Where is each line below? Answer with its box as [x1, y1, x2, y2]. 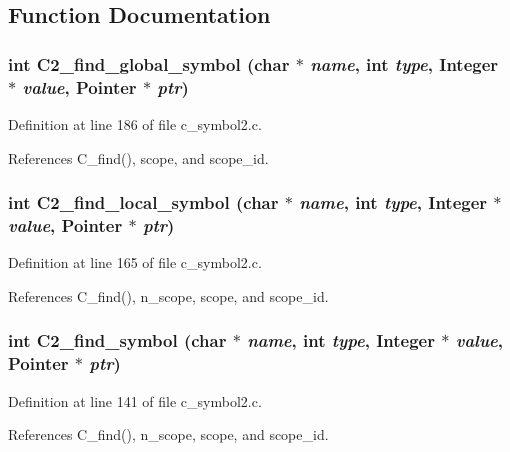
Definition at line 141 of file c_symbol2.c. [8, 390, 262, 411]
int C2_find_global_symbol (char [8, 51, 290, 76]
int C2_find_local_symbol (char [8, 190, 279, 215]
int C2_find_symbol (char [8, 328, 227, 353]
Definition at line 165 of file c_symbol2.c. [8, 252, 262, 273]
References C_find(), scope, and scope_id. [8, 147, 269, 168]
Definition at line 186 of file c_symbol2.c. [8, 113, 262, 134]
